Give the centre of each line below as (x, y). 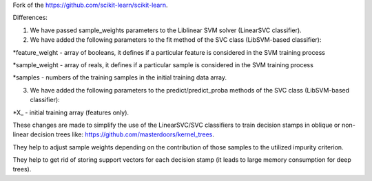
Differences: (30, 18)
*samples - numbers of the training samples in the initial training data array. (120, 77)
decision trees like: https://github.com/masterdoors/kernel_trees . (122, 134)
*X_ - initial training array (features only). (71, 112)
